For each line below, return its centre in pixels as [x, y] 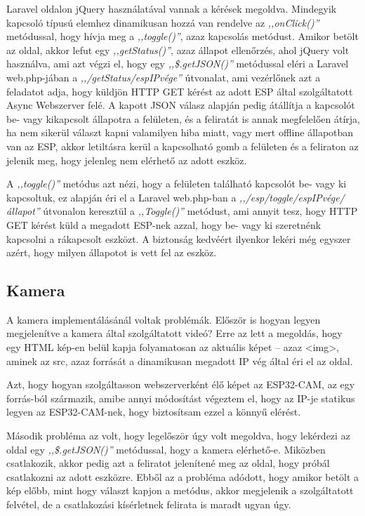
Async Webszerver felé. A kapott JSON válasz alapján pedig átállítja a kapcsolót [181, 105]
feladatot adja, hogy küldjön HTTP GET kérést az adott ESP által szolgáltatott [180, 91]
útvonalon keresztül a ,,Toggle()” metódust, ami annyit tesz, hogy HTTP [200, 211]
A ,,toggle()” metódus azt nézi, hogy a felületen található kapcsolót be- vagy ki [177, 184]
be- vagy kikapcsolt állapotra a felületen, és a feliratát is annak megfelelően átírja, [183, 118]
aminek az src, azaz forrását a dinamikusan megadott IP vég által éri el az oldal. [180, 360]
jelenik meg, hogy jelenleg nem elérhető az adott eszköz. [127, 160]
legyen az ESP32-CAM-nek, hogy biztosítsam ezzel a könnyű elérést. [154, 412]
